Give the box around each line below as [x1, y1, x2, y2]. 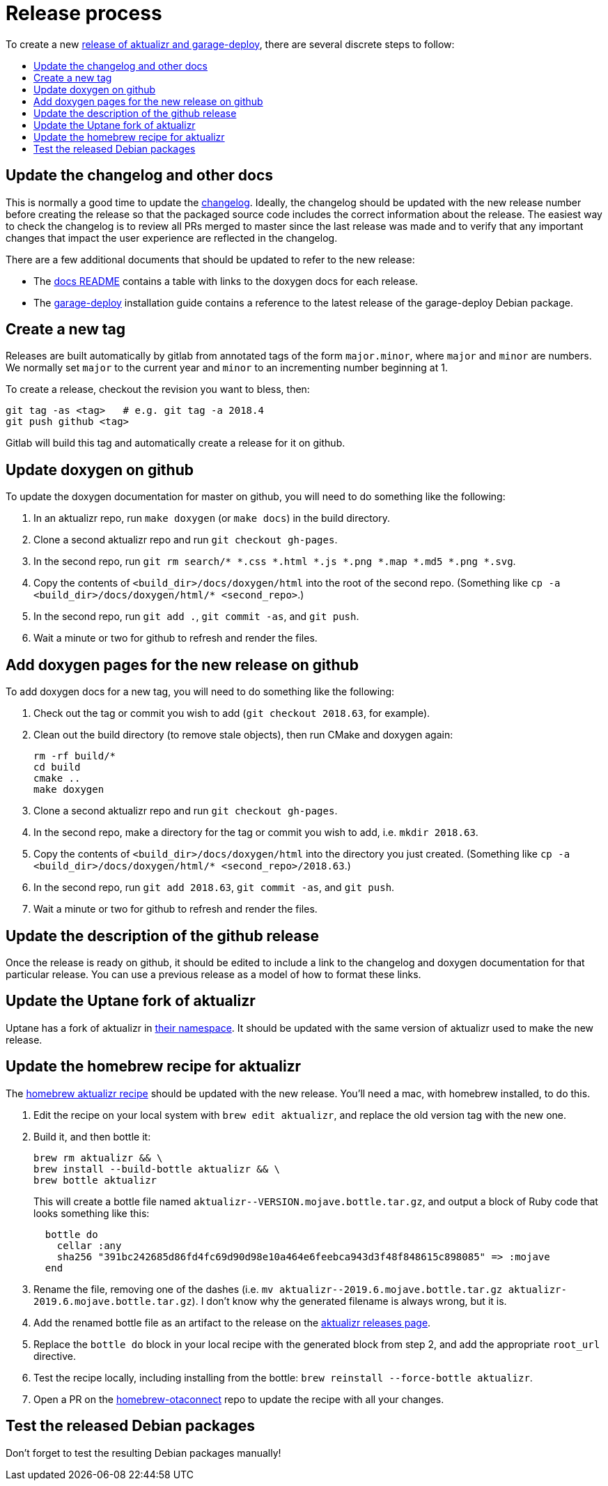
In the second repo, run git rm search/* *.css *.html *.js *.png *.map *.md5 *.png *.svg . [33, 555, 516, 568]
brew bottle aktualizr [33, 1174, 157, 1186]
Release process [6, 1, 162, 25]
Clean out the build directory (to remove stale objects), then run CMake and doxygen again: [33, 729, 453, 741]
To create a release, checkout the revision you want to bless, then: [6, 383, 310, 396]
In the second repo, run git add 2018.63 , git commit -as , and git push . [33, 881, 395, 894]
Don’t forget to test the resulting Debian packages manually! [6, 1446, 281, 1459]
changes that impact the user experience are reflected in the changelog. [6, 231, 338, 244]
